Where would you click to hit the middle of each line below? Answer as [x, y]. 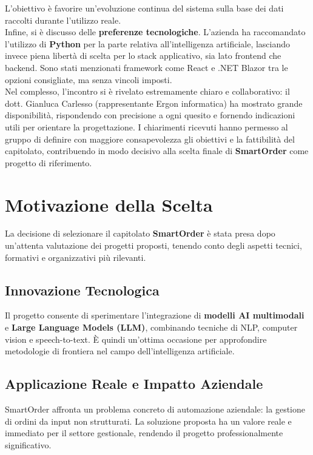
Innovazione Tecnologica [82, 290]
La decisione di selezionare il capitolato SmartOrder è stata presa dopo [140, 233]
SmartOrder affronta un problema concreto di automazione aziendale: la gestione [155, 409]
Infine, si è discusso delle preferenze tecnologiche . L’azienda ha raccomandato [155, 32]
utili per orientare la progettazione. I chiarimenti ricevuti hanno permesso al [146, 126]
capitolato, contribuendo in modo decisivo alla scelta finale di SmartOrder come [157, 151]
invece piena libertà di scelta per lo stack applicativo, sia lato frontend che [143, 56]
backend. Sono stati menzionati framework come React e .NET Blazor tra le [146, 67]
